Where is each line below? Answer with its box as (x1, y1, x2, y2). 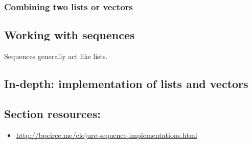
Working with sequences (4, 27, 135, 43)
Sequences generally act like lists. (4, 51, 108, 62)
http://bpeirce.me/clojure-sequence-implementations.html (16, 129, 197, 140)
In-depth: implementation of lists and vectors (4, 76, 248, 92)
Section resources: (4, 105, 101, 121)
